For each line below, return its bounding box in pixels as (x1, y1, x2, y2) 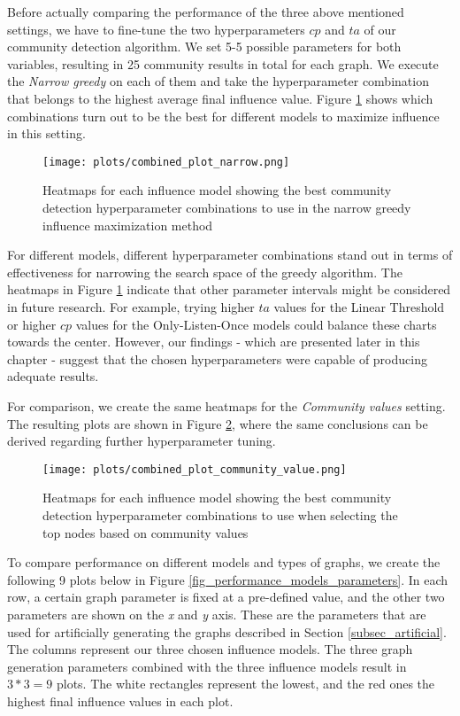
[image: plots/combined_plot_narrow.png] (42, 155, 290, 168)
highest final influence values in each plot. (7, 691, 234, 710)
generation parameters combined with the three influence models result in (7, 657, 407, 675)
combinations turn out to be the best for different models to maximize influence (7, 106, 440, 125)
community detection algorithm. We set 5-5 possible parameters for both (7, 37, 402, 56)
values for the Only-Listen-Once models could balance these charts (75, 315, 437, 333)
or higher (7, 315, 57, 333)
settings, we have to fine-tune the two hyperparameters (7, 19, 305, 38)
